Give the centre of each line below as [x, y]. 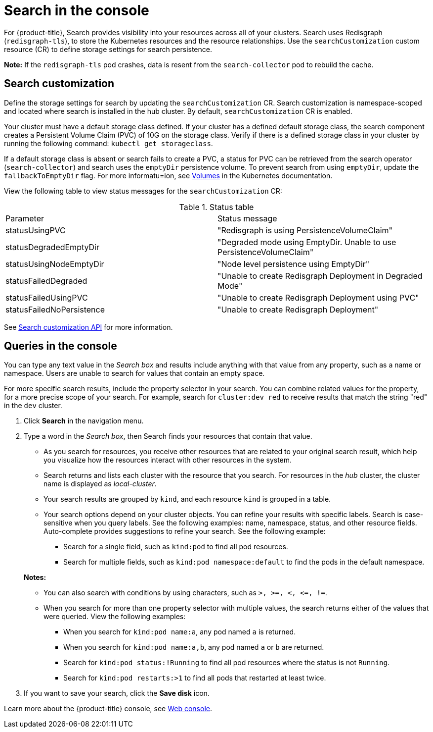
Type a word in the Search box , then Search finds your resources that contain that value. [168, 436]
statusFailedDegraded [46, 281]
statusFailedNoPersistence [55, 309]
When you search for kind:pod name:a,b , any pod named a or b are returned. [194, 647]
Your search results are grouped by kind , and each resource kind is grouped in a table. [187, 499]
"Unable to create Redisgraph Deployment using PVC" [318, 297]
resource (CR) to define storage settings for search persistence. [108, 49]
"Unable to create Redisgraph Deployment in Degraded [320, 276]
